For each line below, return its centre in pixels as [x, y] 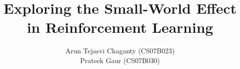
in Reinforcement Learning [120, 27]
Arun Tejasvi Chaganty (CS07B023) [120, 51]
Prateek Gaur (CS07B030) [120, 60]
